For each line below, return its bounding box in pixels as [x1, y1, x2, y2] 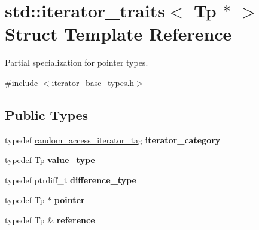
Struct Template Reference [5, 22, 232, 46]
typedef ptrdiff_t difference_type [5, 173, 136, 186]
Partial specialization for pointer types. [5, 56, 148, 69]
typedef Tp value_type [5, 154, 95, 166]
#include [5, 76, 38, 88]
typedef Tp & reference [5, 214, 95, 226]
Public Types [5, 105, 89, 124]
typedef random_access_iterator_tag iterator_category [5, 133, 221, 146]
